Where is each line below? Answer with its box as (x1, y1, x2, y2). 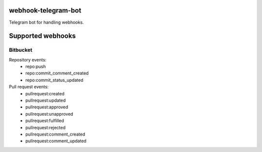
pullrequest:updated (25, 97, 66, 104)
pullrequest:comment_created (25, 131, 85, 137)
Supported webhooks (9, 32, 76, 40)
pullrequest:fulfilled (25, 118, 64, 123)
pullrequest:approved (25, 104, 68, 110)
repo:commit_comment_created (25, 70, 89, 76)
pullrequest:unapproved (25, 111, 73, 117)
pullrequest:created (25, 91, 65, 96)
